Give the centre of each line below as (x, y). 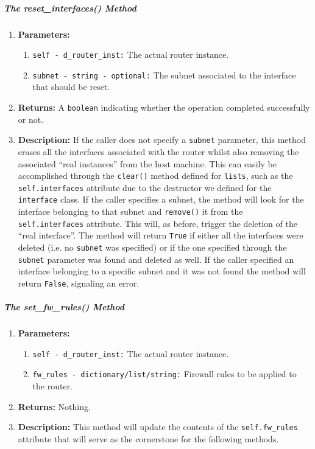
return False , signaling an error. (79, 283)
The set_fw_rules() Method (64, 307)
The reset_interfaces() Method (70, 8)
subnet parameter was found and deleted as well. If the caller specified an (156, 259)
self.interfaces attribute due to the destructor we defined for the (145, 187)
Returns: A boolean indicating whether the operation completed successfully (164, 107)
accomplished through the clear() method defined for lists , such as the (155, 176)
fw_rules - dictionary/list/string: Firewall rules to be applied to (165, 374)
